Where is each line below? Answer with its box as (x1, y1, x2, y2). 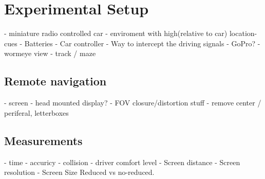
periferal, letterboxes (4, 107, 69, 118)
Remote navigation (4, 73, 107, 89)
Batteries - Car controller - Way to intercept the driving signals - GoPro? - (24, 38, 260, 48)
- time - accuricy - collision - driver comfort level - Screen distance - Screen (4, 156, 240, 167)
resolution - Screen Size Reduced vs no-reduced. (4, 167, 155, 177)
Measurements (4, 132, 83, 148)
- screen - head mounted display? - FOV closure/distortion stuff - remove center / (4, 97, 261, 108)
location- (229, 28, 257, 39)
